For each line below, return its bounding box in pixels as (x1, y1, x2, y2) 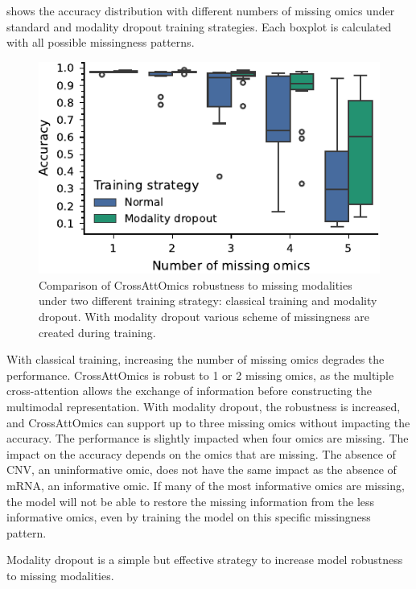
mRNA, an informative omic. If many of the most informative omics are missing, (6, 476, 405, 493)
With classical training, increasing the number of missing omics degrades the (6, 351, 385, 368)
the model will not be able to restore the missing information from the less (6, 492, 375, 509)
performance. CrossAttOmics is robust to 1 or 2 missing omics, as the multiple (6, 366, 394, 383)
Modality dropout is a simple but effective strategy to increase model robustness (6, 551, 403, 568)
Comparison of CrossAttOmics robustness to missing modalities (39, 276, 352, 293)
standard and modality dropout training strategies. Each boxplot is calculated (6, 18, 392, 35)
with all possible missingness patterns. (6, 34, 195, 51)
